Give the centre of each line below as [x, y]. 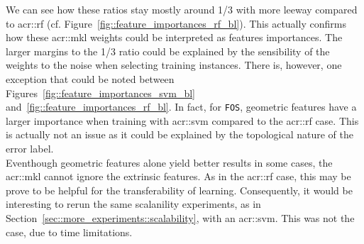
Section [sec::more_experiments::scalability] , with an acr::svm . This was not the [180, 217]
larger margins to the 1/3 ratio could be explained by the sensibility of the [168, 51]
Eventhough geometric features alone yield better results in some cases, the [169, 162]
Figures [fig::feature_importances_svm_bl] [100, 93]
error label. [30, 148]
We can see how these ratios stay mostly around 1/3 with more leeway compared [182, 9]
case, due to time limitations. [69, 232]
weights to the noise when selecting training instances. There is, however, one [174, 65]
